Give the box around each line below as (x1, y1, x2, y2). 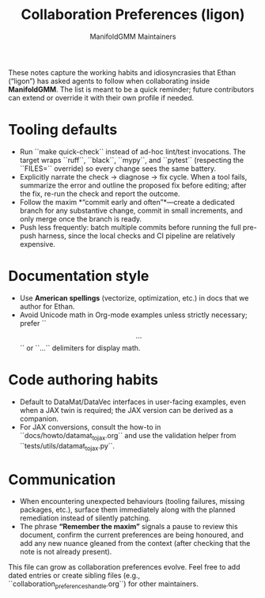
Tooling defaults (8, 121, 118, 139)
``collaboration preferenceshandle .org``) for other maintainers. (8, 579, 199, 591)
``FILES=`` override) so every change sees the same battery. (19, 164, 217, 173)
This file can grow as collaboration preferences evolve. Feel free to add (8, 562, 240, 572)
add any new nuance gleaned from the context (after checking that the (19, 539, 251, 548)
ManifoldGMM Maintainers (89, 32, 176, 41)
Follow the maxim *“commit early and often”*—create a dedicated (19, 197, 235, 206)
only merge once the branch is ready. (19, 214, 142, 223)
